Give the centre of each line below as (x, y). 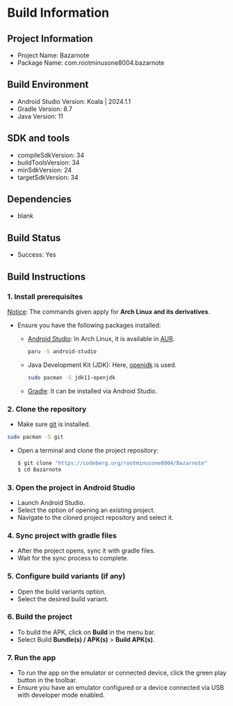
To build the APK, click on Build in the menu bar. (86, 632)
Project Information (50, 39)
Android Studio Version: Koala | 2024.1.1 (74, 101)
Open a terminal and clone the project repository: (88, 450)
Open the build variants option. (62, 592)
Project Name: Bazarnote (53, 55)
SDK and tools (39, 138)
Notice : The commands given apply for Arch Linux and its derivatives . (109, 311)
